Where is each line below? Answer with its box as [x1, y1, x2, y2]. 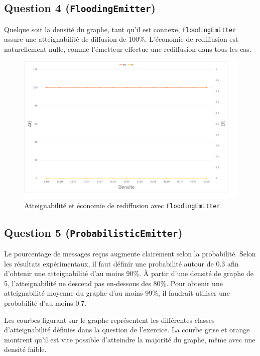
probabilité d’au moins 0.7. [4, 298, 87, 308]
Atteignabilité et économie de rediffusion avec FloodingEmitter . [24, 200, 222, 210]
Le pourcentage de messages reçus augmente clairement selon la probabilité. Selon [4, 248, 256, 259]
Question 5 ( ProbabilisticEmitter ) [4, 224, 183, 240]
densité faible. [4, 344, 47, 354]
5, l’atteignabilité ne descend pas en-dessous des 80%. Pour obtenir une [4, 278, 223, 288]
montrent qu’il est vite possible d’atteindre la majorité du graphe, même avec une [4, 334, 255, 344]
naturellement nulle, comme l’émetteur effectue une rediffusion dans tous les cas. [4, 44, 251, 54]
